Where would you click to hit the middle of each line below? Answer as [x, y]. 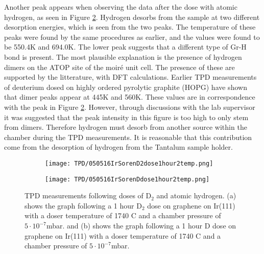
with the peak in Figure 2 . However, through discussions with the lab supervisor [130, 107]
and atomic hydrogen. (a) [196, 195]
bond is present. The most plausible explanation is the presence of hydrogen [123, 56]
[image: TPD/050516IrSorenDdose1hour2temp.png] [127, 179]
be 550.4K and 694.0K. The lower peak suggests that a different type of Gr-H [125, 47]
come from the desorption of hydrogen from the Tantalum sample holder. [118, 147]
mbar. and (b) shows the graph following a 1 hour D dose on [141, 225]
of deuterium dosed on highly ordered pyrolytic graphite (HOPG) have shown [126, 87]
